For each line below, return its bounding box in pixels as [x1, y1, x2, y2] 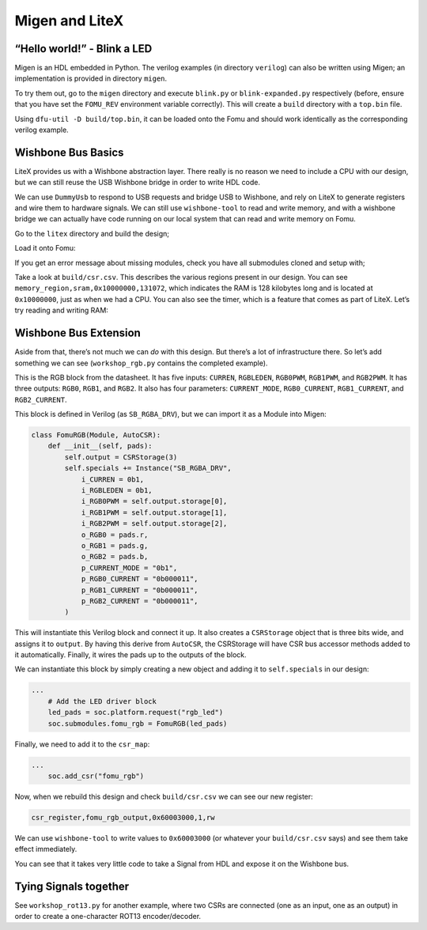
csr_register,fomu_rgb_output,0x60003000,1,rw [31, 813, 215, 822]
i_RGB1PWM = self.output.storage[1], [81, 508, 228, 517]
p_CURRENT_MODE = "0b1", [81, 563, 178, 573]
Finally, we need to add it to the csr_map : [14, 739, 150, 749]
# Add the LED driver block [47, 697, 157, 705]
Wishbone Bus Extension [14, 327, 142, 340]
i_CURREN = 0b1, [81, 474, 145, 484]
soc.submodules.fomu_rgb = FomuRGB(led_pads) [47, 719, 228, 728]
